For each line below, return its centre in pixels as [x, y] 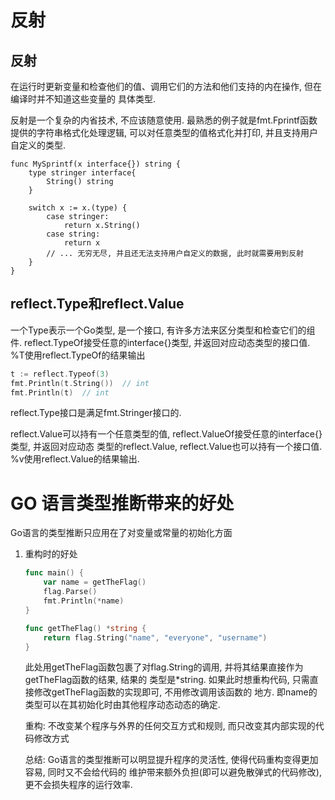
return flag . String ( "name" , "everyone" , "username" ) [155, 637]
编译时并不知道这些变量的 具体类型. [83, 99]
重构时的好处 [51, 554]
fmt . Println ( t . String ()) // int [80, 383]
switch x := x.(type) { [78, 208]
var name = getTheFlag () [95, 582]
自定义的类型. [38, 145]
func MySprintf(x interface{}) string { [96, 164]
